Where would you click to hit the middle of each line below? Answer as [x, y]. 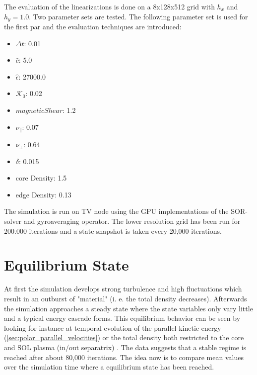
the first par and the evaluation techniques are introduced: [93, 27]
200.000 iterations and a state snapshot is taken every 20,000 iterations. [113, 231]
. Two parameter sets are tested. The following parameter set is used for [138, 16]
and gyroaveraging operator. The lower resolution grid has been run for [132, 221]
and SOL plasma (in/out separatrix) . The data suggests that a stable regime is [125, 347]
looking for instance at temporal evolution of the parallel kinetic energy [113, 328]
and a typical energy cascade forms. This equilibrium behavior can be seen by [122, 318]
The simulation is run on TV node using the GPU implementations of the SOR [125, 211]
